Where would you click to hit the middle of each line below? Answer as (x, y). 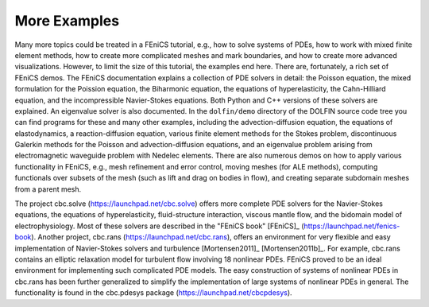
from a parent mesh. (48, 189)
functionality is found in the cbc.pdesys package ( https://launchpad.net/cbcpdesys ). (154, 293)
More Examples (67, 21)
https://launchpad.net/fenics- (352, 226)
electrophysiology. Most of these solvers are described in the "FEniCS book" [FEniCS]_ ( (160, 226)
